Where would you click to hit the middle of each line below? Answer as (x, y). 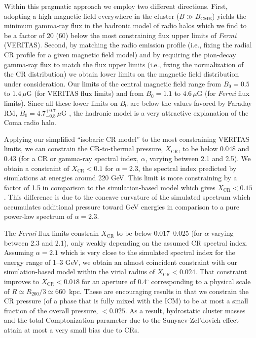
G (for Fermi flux (223, 93)
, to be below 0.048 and (214, 148)
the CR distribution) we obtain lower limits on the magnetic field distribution (122, 74)
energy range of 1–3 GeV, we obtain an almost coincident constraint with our (121, 262)
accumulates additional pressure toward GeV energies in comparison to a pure (122, 206)
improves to (22, 281)
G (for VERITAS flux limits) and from (85, 93)
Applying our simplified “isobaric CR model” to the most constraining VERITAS (127, 139)
